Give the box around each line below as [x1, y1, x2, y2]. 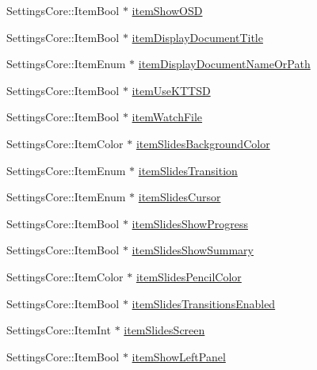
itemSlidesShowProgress [132, 215, 248, 231]
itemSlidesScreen [124, 322, 205, 338]
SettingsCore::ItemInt [6, 322, 111, 338]
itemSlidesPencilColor [136, 268, 242, 284]
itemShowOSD [132, 2, 203, 18]
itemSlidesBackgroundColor [136, 135, 270, 151]
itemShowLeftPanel [132, 348, 226, 364]
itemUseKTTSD [132, 82, 211, 98]
